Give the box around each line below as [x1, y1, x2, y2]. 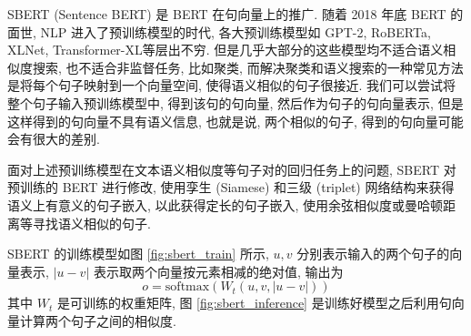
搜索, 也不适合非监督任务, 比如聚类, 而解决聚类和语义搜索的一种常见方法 [32, 57, 464, 76]
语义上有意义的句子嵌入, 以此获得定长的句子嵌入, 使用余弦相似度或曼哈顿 [7, 195, 444, 214]
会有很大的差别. [7, 129, 100, 148]
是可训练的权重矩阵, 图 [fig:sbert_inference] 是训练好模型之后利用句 [56, 293, 452, 312]
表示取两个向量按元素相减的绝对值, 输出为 [93, 261, 344, 280]
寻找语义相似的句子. [32, 213, 151, 232]
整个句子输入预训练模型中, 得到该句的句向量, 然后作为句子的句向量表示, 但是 [7, 93, 464, 112]
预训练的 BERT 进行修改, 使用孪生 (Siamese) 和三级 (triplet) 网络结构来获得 [7, 178, 455, 197]
